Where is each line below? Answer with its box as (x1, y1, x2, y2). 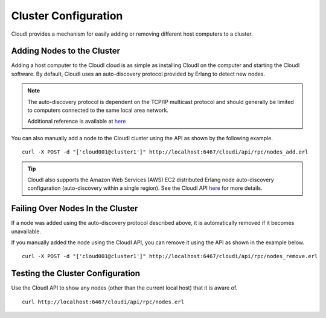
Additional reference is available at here (27, 118, 126, 125)
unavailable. (11, 227, 42, 235)
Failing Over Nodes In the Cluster (11, 203, 138, 214)
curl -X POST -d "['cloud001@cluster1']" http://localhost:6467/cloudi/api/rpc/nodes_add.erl (22, 149, 308, 155)
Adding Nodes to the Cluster (11, 46, 121, 56)
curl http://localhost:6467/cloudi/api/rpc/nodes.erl (22, 298, 184, 305)
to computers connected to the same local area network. (27, 106, 169, 114)
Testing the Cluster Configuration (11, 268, 141, 279)
